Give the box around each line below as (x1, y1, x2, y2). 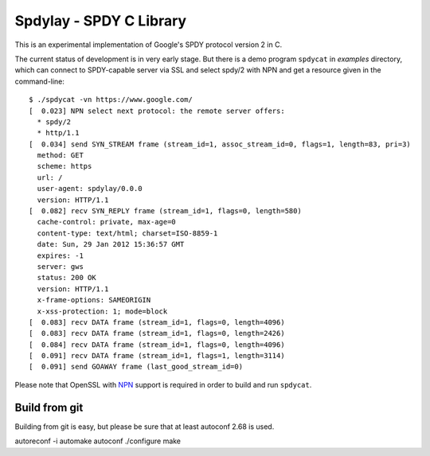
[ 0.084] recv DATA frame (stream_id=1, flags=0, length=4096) (29, 340, 286, 349)
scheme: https (37, 162, 92, 171)
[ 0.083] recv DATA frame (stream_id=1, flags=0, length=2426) (29, 329, 286, 338)
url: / (37, 173, 63, 182)
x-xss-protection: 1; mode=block (37, 306, 168, 316)
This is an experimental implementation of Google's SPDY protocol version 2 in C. (14, 40, 283, 49)
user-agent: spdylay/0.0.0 (37, 184, 143, 193)
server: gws (37, 262, 84, 271)
